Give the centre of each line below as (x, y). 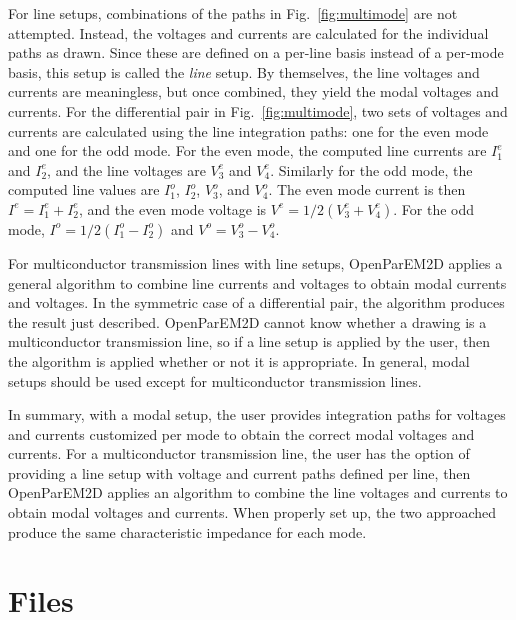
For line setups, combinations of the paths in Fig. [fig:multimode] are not (233, 13)
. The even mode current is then (367, 189)
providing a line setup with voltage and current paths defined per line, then (239, 472)
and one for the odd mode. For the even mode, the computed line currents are (247, 150)
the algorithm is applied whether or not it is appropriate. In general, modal (239, 360)
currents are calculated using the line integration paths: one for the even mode (248, 130)
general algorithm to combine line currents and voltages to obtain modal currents (257, 282)
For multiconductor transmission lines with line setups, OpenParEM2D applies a (255, 262)
